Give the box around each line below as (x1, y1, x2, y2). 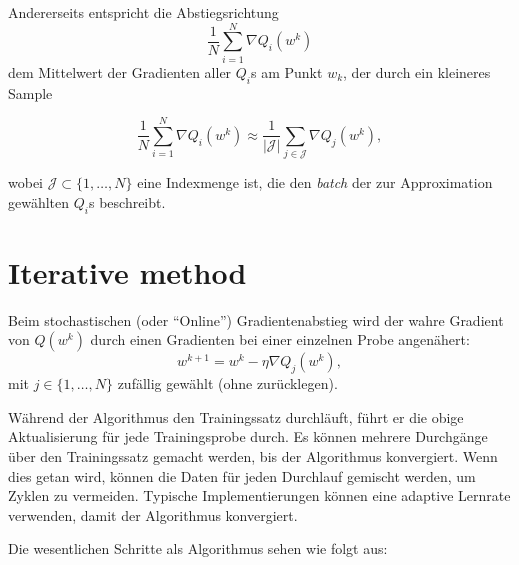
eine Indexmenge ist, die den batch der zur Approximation (137, 172, 493, 193)
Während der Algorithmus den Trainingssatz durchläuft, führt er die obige (8, 406, 464, 427)
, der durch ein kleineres (343, 61, 491, 82)
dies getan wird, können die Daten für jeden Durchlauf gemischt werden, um (8, 465, 476, 486)
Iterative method (8, 251, 247, 292)
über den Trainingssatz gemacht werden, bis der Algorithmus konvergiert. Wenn (8, 445, 498, 466)
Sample (8, 82, 53, 103)
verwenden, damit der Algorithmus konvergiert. (8, 504, 298, 525)
